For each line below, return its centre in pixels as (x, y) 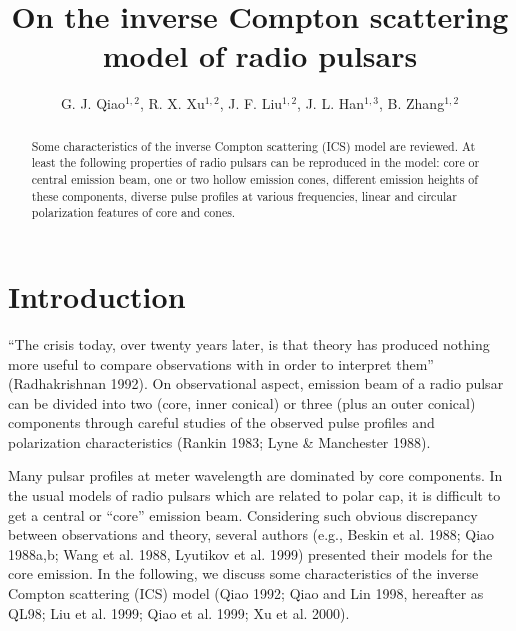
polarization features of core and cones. (133, 212)
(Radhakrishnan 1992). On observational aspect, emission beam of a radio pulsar (256, 383)
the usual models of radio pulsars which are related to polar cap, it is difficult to (254, 495)
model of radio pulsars (260, 55)
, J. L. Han (330, 103)
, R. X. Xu (172, 103)
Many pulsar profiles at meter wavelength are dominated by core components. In (255, 475)
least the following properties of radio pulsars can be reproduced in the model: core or (255, 162)
